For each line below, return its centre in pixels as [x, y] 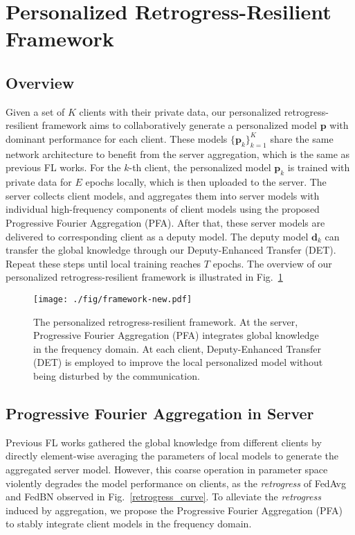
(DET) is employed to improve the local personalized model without [178, 362]
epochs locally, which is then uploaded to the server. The [206, 182]
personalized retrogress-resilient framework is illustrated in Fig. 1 [144, 277]
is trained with [319, 167]
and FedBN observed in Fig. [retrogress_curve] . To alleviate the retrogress [163, 497]
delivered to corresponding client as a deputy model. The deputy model [157, 236]
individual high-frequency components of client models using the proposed [163, 209]
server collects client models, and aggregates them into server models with [163, 195]
